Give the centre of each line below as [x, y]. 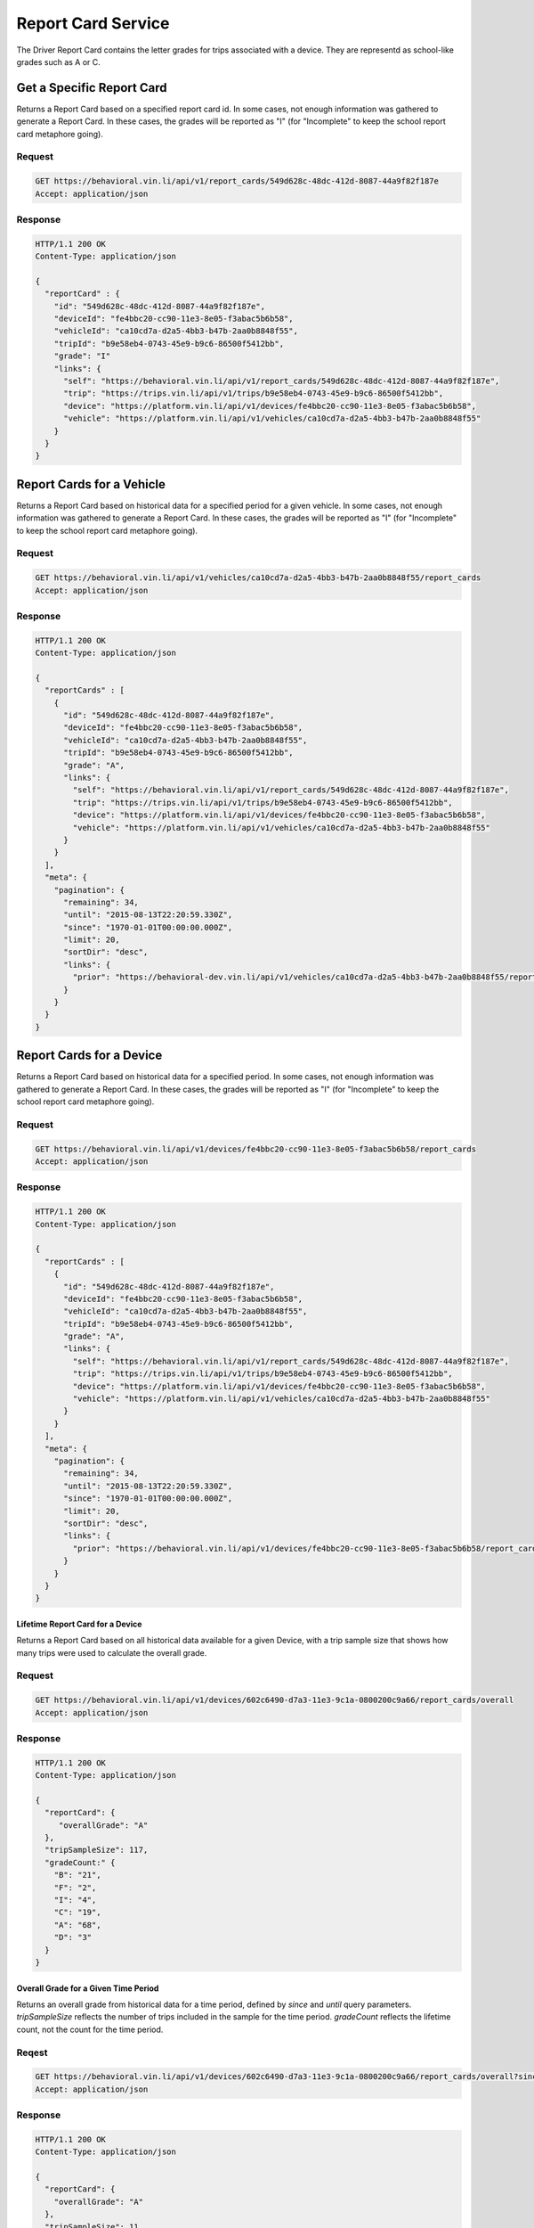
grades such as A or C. [59, 61]
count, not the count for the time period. [90, 2029]
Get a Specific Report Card [92, 88]
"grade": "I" [82, 356]
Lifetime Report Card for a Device [79, 1624]
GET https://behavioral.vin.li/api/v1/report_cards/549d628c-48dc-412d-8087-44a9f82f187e [237, 181]
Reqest [32, 2052]
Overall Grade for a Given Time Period [88, 1988]
